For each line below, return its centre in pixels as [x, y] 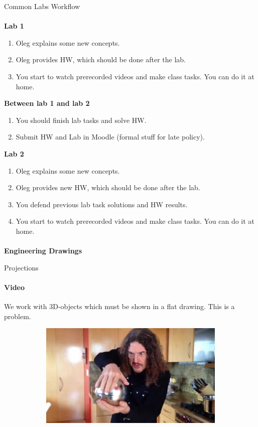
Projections [21, 267]
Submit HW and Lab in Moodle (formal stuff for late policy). [110, 137]
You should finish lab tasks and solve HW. [81, 120]
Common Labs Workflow [42, 6]
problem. [18, 316]
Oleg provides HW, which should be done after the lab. [101, 59]
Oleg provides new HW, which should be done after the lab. [108, 187]
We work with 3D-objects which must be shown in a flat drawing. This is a [119, 306]
